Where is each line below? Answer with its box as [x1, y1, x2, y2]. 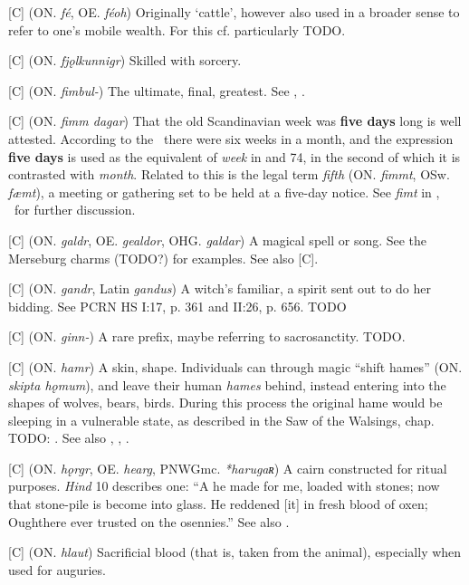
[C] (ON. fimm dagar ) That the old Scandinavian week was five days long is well [8, 111, 462, 130]
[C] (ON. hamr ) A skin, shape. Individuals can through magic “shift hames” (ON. [8, 357, 463, 376]
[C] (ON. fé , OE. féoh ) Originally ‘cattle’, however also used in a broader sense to [8, 3, 460, 21]
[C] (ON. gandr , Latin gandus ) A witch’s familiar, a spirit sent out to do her [8, 279, 432, 298]
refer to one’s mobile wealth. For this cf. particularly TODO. [8, 20, 346, 39]
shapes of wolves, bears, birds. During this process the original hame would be [8, 393, 443, 412]
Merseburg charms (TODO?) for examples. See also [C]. [8, 248, 319, 267]
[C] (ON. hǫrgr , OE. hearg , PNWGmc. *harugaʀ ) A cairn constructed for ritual [8, 458, 447, 477]
